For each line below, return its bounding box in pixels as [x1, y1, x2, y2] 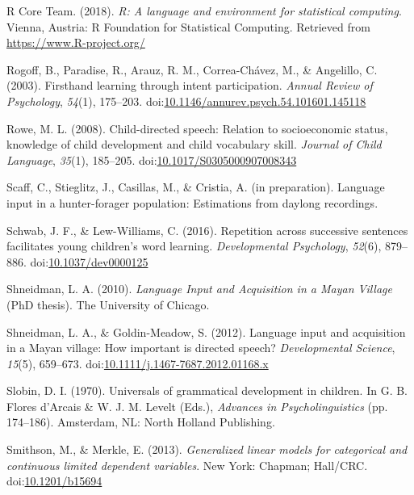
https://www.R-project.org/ [6, 34, 145, 51]
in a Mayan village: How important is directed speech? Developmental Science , [6, 339, 395, 356]
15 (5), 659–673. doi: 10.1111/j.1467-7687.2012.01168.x [6, 354, 269, 371]
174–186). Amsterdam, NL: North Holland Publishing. [6, 413, 275, 430]
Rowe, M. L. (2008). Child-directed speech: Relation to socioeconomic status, [6, 120, 388, 136]
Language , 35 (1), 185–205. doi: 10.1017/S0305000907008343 [6, 151, 297, 168]
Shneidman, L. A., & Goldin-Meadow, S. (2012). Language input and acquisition [6, 323, 406, 340]
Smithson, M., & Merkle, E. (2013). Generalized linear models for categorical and [6, 441, 408, 458]
